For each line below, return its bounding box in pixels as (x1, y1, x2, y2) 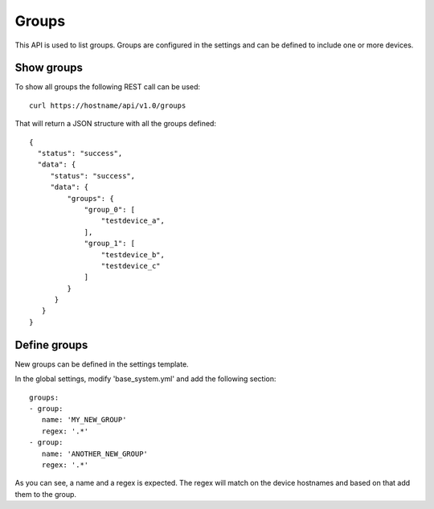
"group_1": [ (84, 239, 136, 248)
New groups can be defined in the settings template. (14, 359, 189, 369)
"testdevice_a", (100, 216, 165, 225)
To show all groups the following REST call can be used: (14, 82, 201, 92)
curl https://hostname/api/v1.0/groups (29, 101, 186, 110)
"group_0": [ (84, 205, 136, 214)
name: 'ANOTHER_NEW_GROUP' (41, 449, 149, 458)
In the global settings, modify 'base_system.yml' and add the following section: (14, 374, 276, 384)
